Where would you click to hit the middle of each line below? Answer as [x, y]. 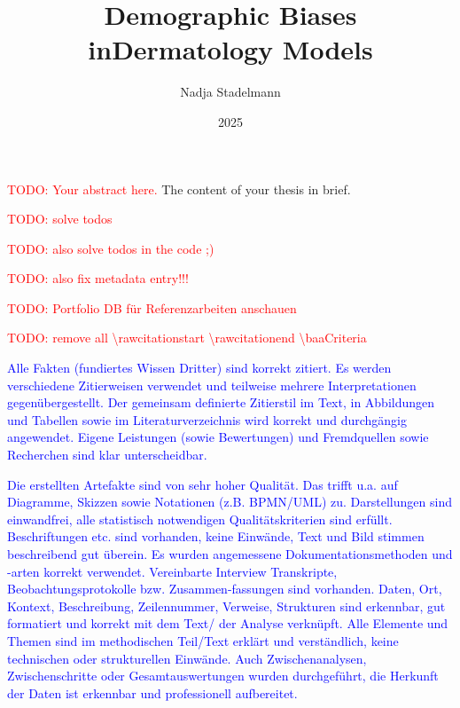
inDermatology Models [230, 49]
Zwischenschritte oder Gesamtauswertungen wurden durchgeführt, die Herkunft [223, 676]
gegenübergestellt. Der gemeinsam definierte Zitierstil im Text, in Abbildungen [221, 402]
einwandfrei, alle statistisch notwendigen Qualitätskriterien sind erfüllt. [200, 519]
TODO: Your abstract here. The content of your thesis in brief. [179, 189]
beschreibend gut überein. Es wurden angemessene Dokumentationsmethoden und [230, 554]
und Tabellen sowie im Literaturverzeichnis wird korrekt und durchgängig [207, 419]
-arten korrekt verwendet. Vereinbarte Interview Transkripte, [172, 571]
